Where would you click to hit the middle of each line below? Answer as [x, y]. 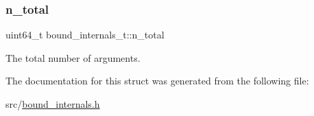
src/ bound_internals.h [53, 104]
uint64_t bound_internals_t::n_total [85, 35]
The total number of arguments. [73, 57]
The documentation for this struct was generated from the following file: [157, 81]
